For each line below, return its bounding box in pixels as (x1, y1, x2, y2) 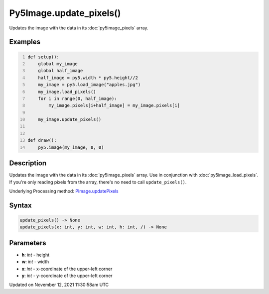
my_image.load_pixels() (38, 89, 97, 95)
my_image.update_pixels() (38, 117, 102, 122)
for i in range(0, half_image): (38, 96, 117, 101)
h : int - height (21, 252, 50, 258)
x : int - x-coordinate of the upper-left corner (21, 266, 113, 272)
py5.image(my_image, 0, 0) (38, 144, 104, 150)
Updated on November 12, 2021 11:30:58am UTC (9, 282, 109, 288)
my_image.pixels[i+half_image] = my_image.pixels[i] (48, 102, 180, 108)
